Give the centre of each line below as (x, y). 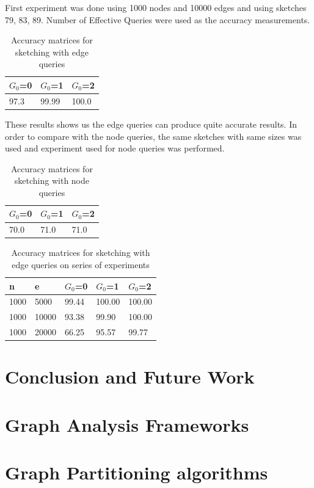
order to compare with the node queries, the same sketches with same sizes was (153, 136)
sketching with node (52, 180)
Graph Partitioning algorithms (137, 472)
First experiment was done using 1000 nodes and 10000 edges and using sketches (156, 7)
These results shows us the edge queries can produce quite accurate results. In (151, 124)
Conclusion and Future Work (130, 377)
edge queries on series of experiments (81, 264)
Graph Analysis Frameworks (127, 424)
